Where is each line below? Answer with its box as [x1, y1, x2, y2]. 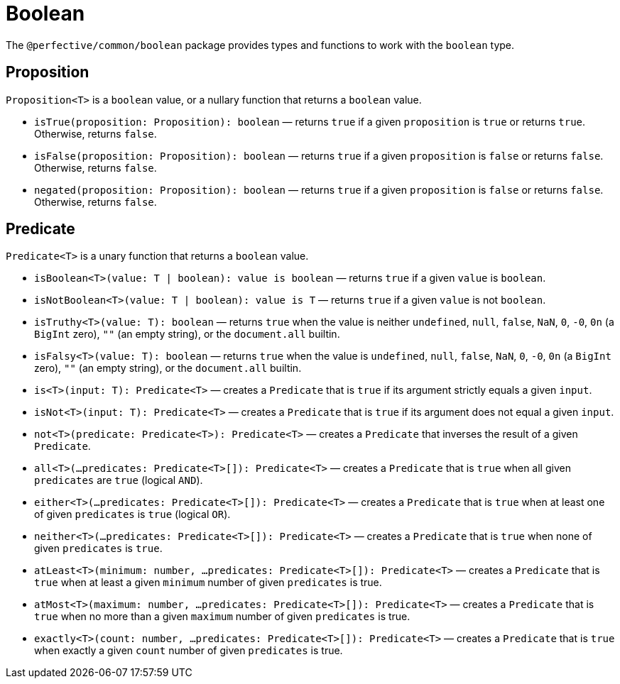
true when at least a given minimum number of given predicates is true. [34, 576, 382, 589]
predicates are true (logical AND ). [34, 474, 203, 487]
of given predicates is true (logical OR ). [34, 508, 231, 521]
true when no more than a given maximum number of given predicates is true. [34, 610, 410, 623]
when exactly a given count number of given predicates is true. [34, 644, 343, 657]
